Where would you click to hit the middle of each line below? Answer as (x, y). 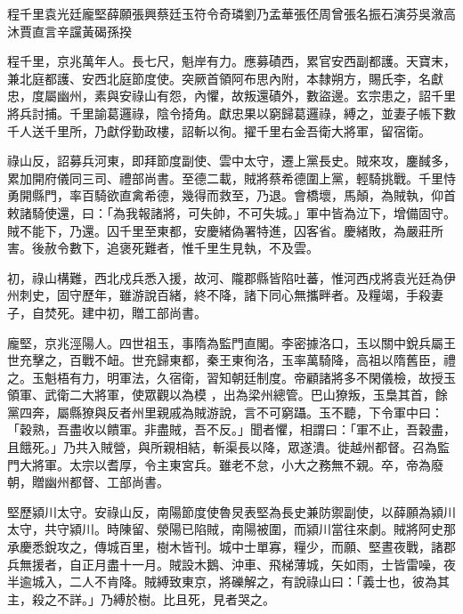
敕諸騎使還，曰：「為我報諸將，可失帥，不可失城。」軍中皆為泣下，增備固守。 (231, 212)
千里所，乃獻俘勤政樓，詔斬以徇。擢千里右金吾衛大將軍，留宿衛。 (237, 130)
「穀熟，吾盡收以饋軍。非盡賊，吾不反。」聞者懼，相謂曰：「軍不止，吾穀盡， (231, 429)
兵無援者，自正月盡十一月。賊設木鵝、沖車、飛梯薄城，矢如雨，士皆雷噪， (225, 564)
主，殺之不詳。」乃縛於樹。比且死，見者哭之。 (141, 598)
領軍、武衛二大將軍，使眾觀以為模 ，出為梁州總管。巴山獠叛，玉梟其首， (221, 395)
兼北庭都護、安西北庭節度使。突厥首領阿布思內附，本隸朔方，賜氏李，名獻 (225, 78)
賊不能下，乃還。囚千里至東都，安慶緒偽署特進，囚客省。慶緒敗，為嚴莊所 (225, 230)
